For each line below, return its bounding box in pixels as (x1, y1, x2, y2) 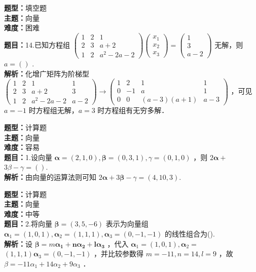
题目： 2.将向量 (4, 218, 52, 229)
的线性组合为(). (165, 228, 215, 239)
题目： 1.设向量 (4, 151, 52, 162)
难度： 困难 (4, 22, 40, 33)
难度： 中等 (4, 208, 40, 219)
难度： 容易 (4, 142, 40, 152)
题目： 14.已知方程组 (4, 39, 70, 50)
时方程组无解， (28, 105, 79, 115)
